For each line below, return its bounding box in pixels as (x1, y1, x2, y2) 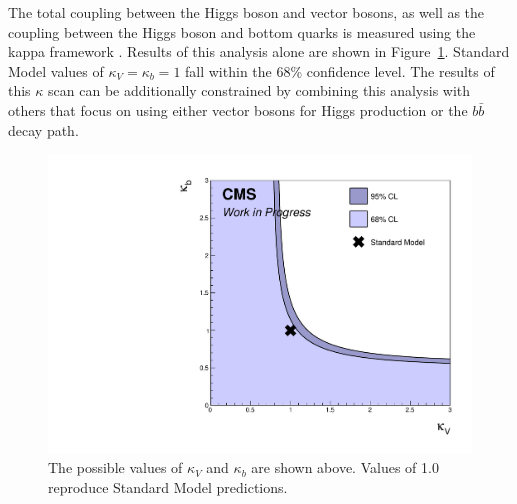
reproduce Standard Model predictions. (48, 477, 288, 497)
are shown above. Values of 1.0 (251, 457, 439, 478)
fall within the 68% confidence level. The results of (185, 60, 495, 81)
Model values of (8, 60, 104, 81)
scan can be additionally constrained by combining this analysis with (48, 80, 471, 101)
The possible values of (48, 457, 183, 478)
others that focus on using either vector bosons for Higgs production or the (8, 99, 468, 120)
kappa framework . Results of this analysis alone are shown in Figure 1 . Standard (8, 41, 510, 62)
